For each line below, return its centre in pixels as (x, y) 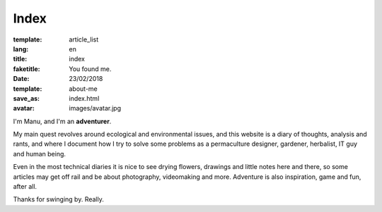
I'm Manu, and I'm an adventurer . (62, 121)
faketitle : (27, 69)
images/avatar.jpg (95, 108)
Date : (21, 79)
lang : (21, 49)
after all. (25, 187)
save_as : (27, 98)
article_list (84, 39)
